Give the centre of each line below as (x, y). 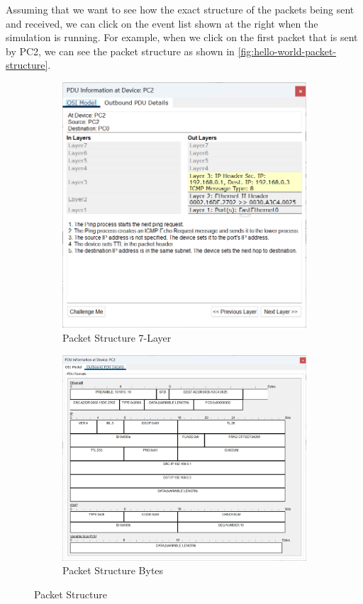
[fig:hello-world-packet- (287, 51)
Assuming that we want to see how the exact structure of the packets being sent (180, 9)
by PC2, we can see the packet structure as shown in (120, 51)
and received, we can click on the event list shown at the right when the (162, 23)
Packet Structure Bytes (113, 570)
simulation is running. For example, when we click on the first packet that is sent (182, 37)
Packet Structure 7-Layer (117, 337)
